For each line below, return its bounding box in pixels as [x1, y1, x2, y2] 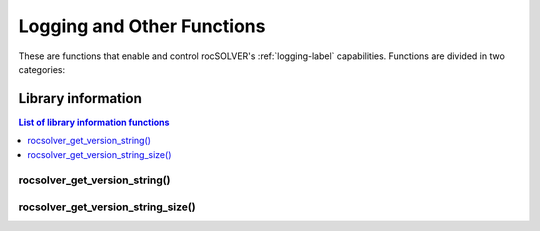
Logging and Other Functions [18, 15, 266, 37]
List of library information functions [18, 116, 170, 128]
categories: [18, 63, 65, 75]
